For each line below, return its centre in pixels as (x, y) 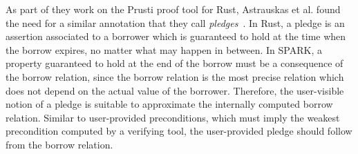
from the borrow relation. (59, 144)
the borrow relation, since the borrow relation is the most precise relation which (175, 76)
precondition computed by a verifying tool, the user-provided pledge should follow (179, 131)
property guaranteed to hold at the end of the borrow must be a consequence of (175, 63)
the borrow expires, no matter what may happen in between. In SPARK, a (164, 49)
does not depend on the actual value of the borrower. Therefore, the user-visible (175, 90)
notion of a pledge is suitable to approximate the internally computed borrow (169, 104)
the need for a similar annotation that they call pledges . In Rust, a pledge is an (175, 22)
